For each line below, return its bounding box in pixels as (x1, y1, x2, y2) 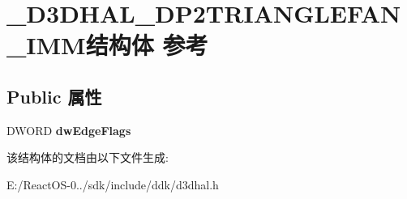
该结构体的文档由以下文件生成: (6, 149, 169, 166)
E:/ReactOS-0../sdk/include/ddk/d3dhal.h (6, 176, 219, 193)
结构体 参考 (85, 28, 208, 61)
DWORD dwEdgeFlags (6, 121, 131, 138)
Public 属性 (6, 83, 102, 108)
